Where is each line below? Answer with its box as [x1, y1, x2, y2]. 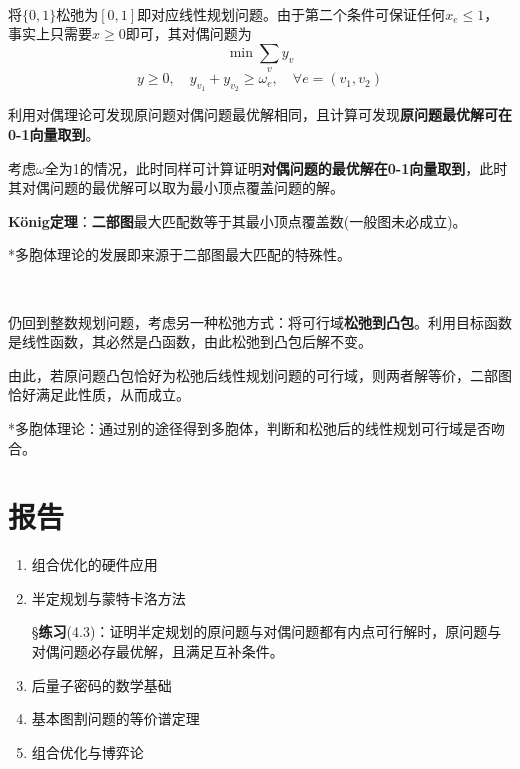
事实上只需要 [8, 23, 92, 44]
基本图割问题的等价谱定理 [31, 708, 200, 729]
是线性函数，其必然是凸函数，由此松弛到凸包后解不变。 [8, 331, 372, 352]
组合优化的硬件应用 [31, 554, 158, 575]
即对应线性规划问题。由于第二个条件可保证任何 [137, 3, 446, 24]
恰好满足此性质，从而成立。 [8, 384, 190, 405]
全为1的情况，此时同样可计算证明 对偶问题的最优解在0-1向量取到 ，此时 [44, 157, 508, 178]
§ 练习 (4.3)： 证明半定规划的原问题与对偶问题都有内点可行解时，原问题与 [31, 621, 502, 642]
